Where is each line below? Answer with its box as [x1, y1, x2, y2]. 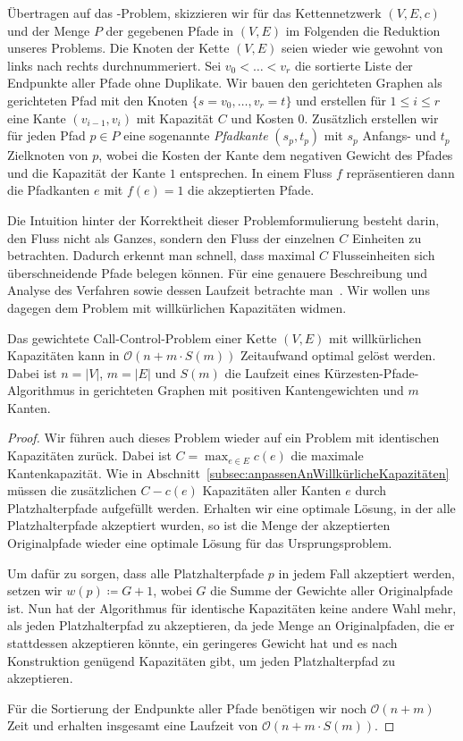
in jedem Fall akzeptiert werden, [278, 563, 455, 582]
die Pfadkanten [7, 181, 90, 199]
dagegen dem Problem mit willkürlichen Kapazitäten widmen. [7, 298, 347, 316]
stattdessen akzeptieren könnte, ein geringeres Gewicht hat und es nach [7, 634, 398, 652]
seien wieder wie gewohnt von [281, 38, 443, 57]
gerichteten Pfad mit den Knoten [7, 90, 189, 109]
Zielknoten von [7, 146, 88, 164]
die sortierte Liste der [294, 55, 413, 74]
